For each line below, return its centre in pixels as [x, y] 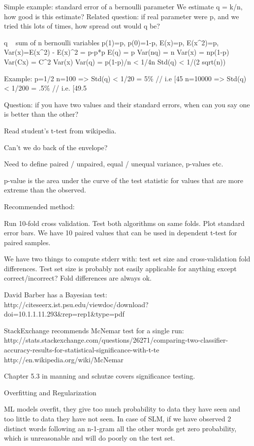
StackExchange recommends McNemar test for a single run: [94, 330]
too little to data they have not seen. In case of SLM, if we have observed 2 [118, 418]
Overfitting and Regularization [50, 392]
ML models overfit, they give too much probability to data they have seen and [122, 409]
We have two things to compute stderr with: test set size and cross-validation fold [127, 259]
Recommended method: [39, 206]
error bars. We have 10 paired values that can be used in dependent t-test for [121, 233]
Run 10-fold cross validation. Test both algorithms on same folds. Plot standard [124, 223]
